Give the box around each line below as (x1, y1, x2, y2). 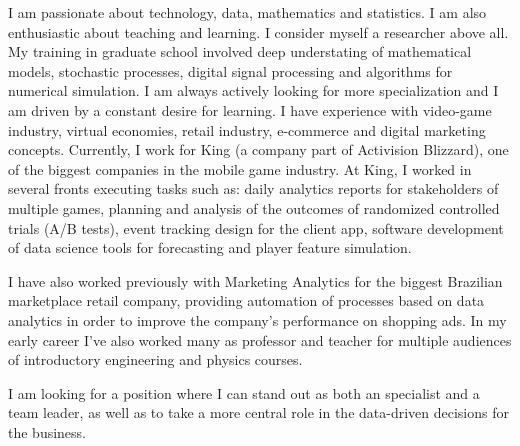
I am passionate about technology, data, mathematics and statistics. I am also (8, 2, 487, 22)
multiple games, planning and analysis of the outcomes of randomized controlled (8, 197, 500, 218)
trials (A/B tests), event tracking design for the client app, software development (8, 217, 504, 238)
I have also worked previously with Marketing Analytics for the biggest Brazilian (8, 270, 503, 291)
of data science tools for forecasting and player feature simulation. (8, 237, 412, 258)
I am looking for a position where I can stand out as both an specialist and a (8, 382, 480, 403)
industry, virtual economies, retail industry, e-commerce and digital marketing (8, 119, 486, 140)
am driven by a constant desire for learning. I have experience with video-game (8, 99, 492, 120)
